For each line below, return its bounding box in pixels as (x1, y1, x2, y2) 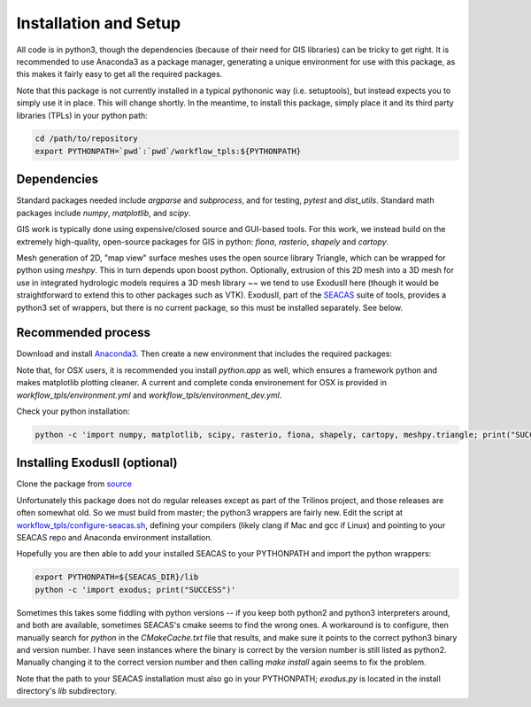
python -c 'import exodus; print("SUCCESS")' (35, 585, 236, 594)
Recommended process (16, 325, 150, 340)
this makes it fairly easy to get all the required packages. (16, 69, 223, 80)
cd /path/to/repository (35, 134, 139, 144)
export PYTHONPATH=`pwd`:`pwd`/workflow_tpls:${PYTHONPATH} (35, 146, 302, 156)
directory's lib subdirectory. (16, 686, 118, 696)
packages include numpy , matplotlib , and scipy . (16, 207, 191, 218)
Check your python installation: (16, 406, 130, 416)
